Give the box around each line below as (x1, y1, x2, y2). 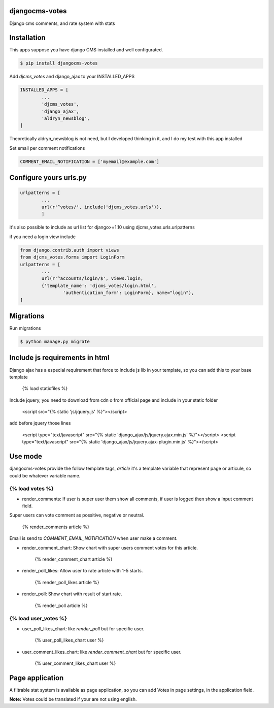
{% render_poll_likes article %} (35, 579, 99, 585)
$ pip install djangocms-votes (20, 60, 98, 66)
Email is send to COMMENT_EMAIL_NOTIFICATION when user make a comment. (9, 535, 178, 541)
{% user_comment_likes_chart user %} (35, 660, 116, 666)
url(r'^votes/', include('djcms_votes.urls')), (41, 204, 162, 210)
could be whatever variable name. (9, 472, 81, 478)
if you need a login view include (9, 234, 76, 240)
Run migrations (9, 325, 41, 331)
